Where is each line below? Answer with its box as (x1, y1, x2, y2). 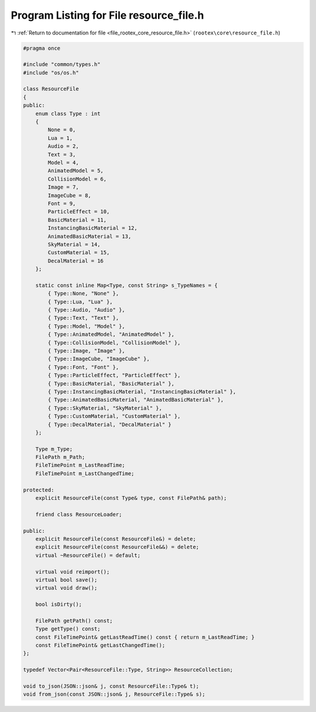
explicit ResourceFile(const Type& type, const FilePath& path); (35, 495, 227, 502)
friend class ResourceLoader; (35, 511, 122, 517)
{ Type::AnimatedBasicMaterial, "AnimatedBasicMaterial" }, (47, 396, 224, 403)
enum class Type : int (35, 110, 101, 117)
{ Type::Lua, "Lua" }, (47, 298, 114, 305)
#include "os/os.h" (23, 69, 79, 76)
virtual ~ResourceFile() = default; (35, 552, 140, 558)
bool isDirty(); (35, 601, 82, 608)
